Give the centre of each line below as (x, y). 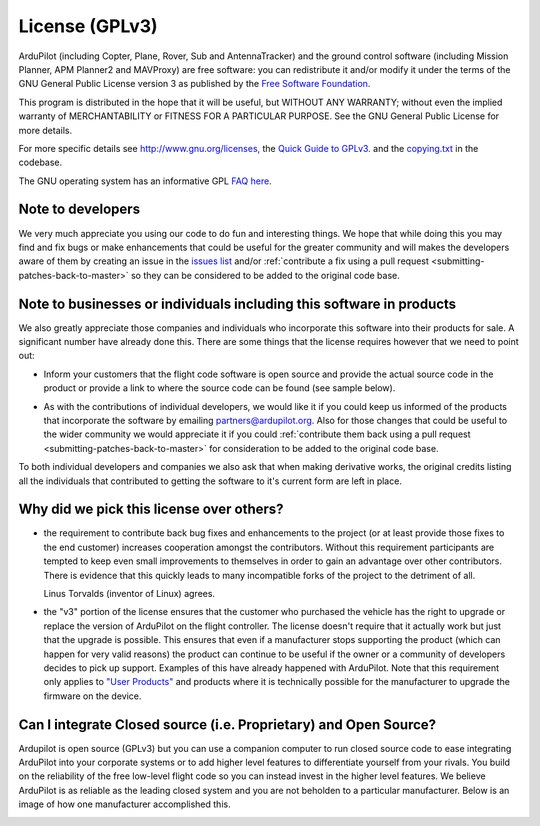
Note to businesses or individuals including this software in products (237, 303)
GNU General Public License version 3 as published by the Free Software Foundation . (194, 84)
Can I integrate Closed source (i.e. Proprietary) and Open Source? (227, 724)
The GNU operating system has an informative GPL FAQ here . (145, 181)
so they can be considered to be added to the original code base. (265, 275)
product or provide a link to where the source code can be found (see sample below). (219, 388)
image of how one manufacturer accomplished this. (124, 804)
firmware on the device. (92, 696)
